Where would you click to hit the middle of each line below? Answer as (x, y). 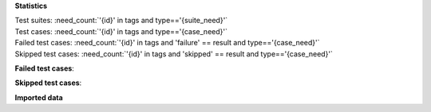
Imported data (39, 97)
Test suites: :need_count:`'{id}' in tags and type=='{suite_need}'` (121, 21)
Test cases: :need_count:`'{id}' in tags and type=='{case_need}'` (121, 31)
